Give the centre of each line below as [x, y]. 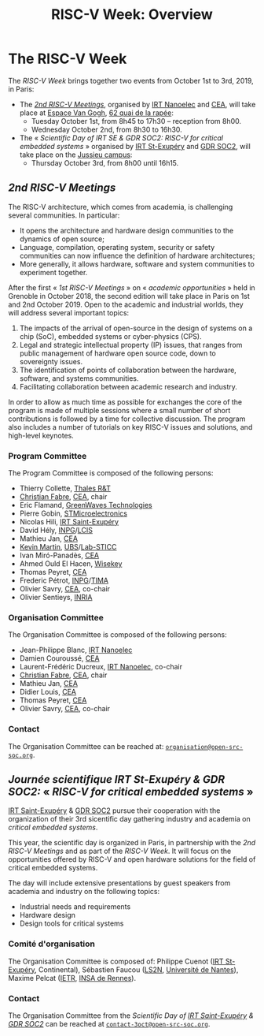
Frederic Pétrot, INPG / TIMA [64, 580]
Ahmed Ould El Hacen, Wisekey [71, 564]
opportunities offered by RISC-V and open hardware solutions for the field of [132, 859]
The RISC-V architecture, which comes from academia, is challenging [121, 207]
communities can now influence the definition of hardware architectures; [137, 255]
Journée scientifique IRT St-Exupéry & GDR [117, 779]
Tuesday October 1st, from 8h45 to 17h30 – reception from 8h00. [136, 121]
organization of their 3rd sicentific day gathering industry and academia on [129, 819]
